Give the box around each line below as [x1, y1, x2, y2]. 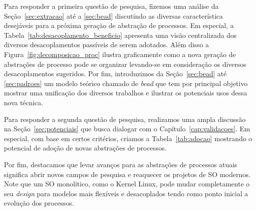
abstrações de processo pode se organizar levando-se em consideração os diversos [4, 59, 247, 69]
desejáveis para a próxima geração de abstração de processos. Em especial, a [4, 20, 234, 30]
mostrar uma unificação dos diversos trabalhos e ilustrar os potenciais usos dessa [4, 88, 247, 98]
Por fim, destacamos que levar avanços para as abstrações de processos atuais [4, 159, 237, 169]
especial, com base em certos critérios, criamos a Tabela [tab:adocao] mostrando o [4, 133, 252, 143]
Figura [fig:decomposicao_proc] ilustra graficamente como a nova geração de [4, 49, 236, 59]
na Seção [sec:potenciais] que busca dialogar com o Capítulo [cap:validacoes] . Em [4, 123, 250, 134]
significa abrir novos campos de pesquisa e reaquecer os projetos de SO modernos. [4, 169, 251, 179]
